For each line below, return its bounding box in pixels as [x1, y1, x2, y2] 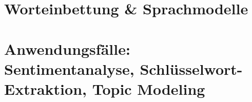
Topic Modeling [92, 78, 205, 99]
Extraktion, [4, 78, 87, 99]
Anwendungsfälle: [4, 38, 130, 59]
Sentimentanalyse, [4, 58, 134, 79]
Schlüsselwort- [140, 58, 243, 79]
